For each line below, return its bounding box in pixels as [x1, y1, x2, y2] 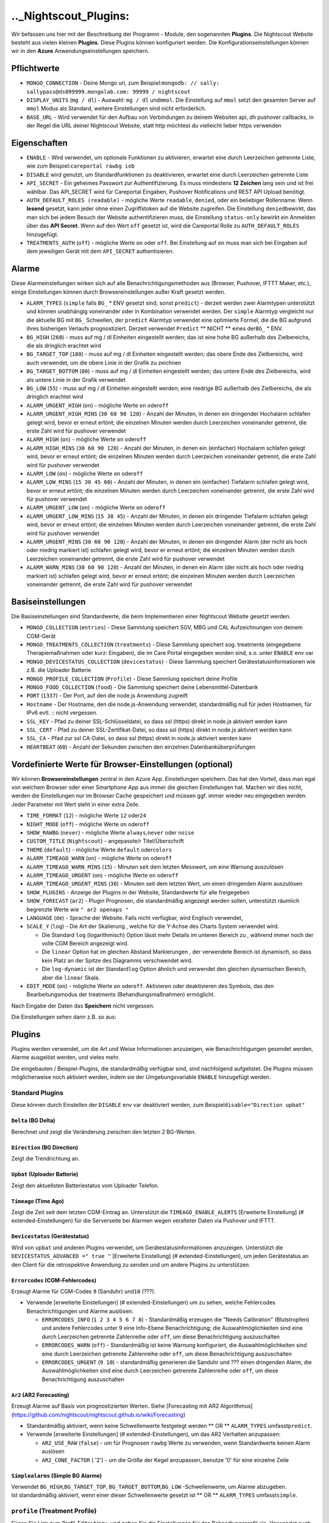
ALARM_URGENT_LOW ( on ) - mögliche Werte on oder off [26, 504, 166, 511]
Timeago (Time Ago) [11, 1197, 64, 1204]
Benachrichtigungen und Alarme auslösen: [26, 1307, 133, 1315]
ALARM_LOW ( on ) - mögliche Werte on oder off [26, 470, 143, 477]
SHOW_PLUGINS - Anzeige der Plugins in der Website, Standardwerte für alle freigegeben [26, 888, 250, 896]
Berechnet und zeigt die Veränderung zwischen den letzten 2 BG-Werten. [11, 1128, 196, 1136]
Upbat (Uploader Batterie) [11, 1170, 79, 1178]
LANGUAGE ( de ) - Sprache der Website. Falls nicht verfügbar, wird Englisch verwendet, [26, 914, 243, 921]
